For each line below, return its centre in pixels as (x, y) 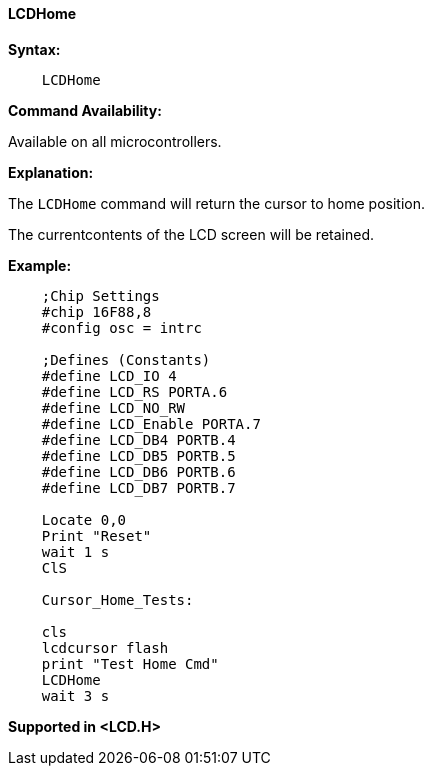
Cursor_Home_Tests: (117, 599)
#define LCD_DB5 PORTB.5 (138, 455)
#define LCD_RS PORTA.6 (134, 391)
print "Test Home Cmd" (130, 663)
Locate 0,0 (84, 519)
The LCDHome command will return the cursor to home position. (216, 203)
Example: (40, 265)
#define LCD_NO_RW (113, 407)
